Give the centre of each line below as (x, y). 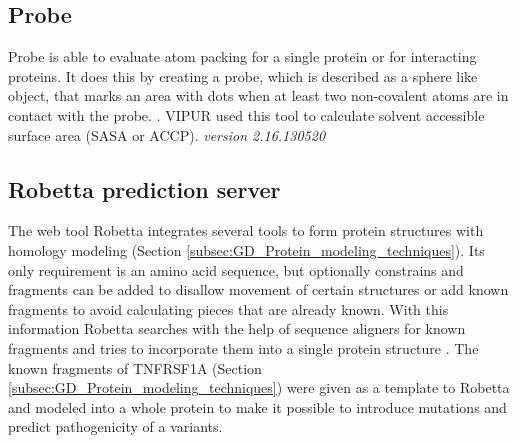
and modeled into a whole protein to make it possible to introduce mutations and (257, 406)
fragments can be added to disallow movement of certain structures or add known (258, 289)
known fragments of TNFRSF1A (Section (135, 367)
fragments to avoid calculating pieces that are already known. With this (228, 308)
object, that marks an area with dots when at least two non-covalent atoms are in (258, 95)
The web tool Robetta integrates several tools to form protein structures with (246, 230)
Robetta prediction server (144, 188)
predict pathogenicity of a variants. (115, 426)
